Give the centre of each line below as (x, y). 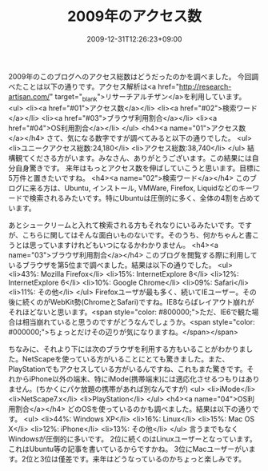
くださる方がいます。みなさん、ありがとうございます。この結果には (140, 158)
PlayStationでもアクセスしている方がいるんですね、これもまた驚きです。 (128, 369)
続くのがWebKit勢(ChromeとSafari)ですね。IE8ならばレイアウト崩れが (138, 301)
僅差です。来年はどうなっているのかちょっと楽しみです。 (152, 459)
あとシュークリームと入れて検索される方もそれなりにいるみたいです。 (123, 225)
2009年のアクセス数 (134, 16)
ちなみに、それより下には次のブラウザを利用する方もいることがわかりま (127, 349)
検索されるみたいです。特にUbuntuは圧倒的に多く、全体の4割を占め (141, 198)
